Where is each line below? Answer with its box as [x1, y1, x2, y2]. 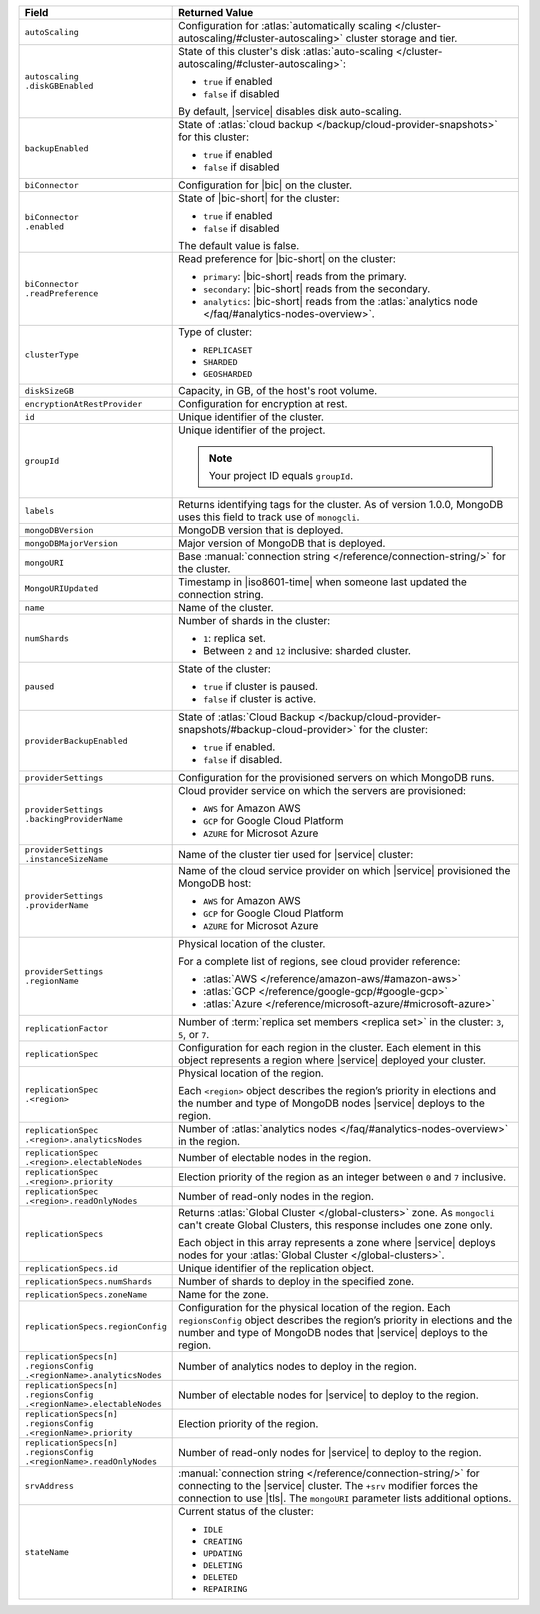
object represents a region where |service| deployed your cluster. [178, 1053, 487, 1067]
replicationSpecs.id [24, 1263, 119, 1274]
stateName [24, 1546, 70, 1557]
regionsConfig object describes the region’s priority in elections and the [178, 1313, 513, 1327]
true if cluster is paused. [203, 680, 319, 693]
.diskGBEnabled [24, 81, 94, 91]
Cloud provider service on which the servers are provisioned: [178, 784, 467, 797]
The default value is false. [178, 239, 300, 252]
